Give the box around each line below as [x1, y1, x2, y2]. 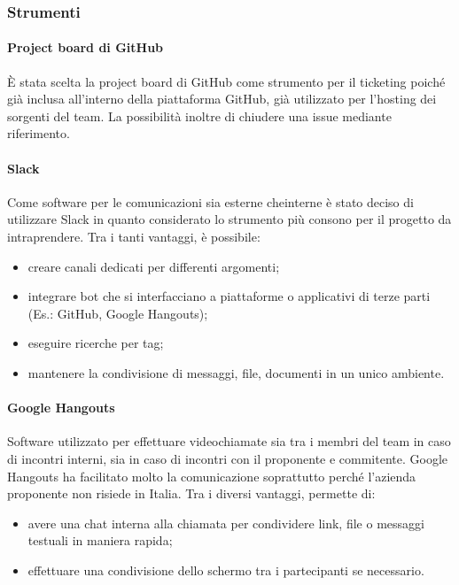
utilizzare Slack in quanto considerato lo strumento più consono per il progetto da [7, 210, 452, 228]
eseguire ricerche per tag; [27, 334, 164, 352]
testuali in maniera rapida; [27, 531, 173, 550]
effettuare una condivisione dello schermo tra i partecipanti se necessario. [27, 560, 424, 579]
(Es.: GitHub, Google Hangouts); [27, 304, 208, 322]
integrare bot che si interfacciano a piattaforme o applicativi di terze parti [27, 287, 431, 305]
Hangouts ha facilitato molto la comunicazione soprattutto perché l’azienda [7, 466, 416, 485]
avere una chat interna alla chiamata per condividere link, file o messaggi [27, 513, 424, 532]
